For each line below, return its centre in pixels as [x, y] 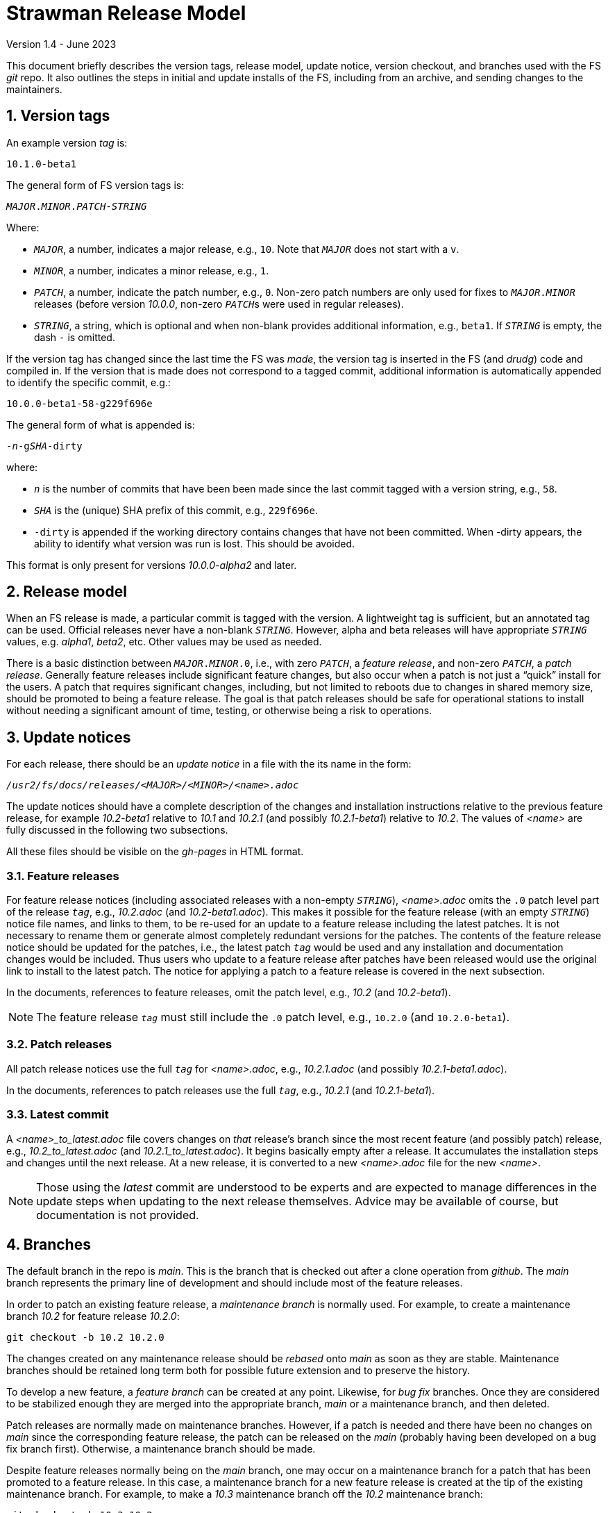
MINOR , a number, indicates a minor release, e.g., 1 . [152, 270]
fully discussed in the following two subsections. [117, 830]
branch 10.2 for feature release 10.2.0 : [93, 1316]
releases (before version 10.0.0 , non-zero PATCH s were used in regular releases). [219, 304]
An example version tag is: [67, 142]
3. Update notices [69, 737]
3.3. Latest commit [58, 1115]
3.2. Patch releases [59, 1044]
